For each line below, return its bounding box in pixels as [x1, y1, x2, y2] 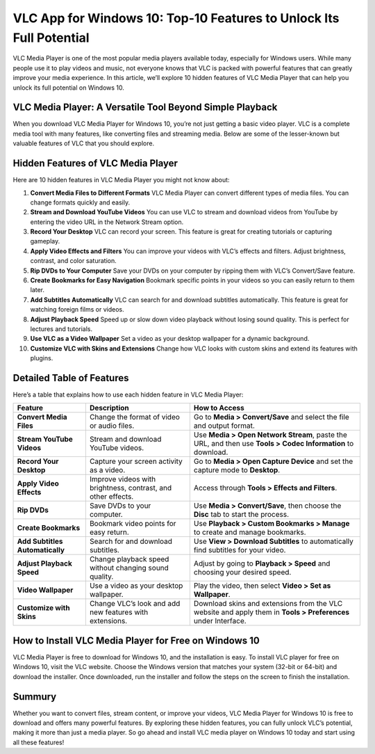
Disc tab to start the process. [193, 510, 290, 520]
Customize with [17, 603, 70, 613]
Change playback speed [89, 554, 169, 564]
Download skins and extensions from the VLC [193, 599, 343, 609]
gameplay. [30, 237, 60, 246]
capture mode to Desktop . [193, 465, 281, 475]
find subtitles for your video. [193, 545, 286, 555]
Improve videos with [89, 474, 156, 484]
